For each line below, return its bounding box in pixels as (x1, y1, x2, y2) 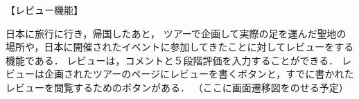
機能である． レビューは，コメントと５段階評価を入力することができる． (6, 53, 339, 67)
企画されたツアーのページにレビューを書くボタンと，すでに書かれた (44, 66, 354, 81)
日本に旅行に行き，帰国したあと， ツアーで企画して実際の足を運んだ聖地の (6, 26, 347, 40)
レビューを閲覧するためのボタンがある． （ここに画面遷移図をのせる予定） (6, 80, 349, 94)
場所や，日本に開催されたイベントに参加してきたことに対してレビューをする (6, 39, 354, 54)
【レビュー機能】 (6, 3, 83, 17)
